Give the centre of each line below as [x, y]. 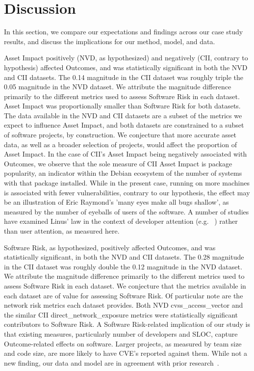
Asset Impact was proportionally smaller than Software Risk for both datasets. [122, 106]
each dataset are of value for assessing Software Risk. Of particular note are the [124, 295]
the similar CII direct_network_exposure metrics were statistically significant [121, 314]
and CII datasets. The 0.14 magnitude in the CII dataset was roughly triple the [124, 77]
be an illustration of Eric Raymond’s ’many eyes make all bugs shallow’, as [116, 202]
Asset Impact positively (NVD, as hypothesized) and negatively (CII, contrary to [126, 58]
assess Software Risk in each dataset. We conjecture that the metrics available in [125, 285]
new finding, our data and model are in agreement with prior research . [112, 362]
